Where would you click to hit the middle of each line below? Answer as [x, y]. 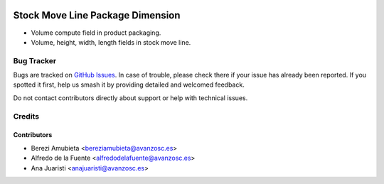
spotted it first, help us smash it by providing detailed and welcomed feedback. [129, 85]
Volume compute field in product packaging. [96, 33]
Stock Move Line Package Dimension [97, 15]
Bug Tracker [35, 60]
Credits [26, 116]
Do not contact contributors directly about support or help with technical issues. [130, 98]
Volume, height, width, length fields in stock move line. [111, 42]
